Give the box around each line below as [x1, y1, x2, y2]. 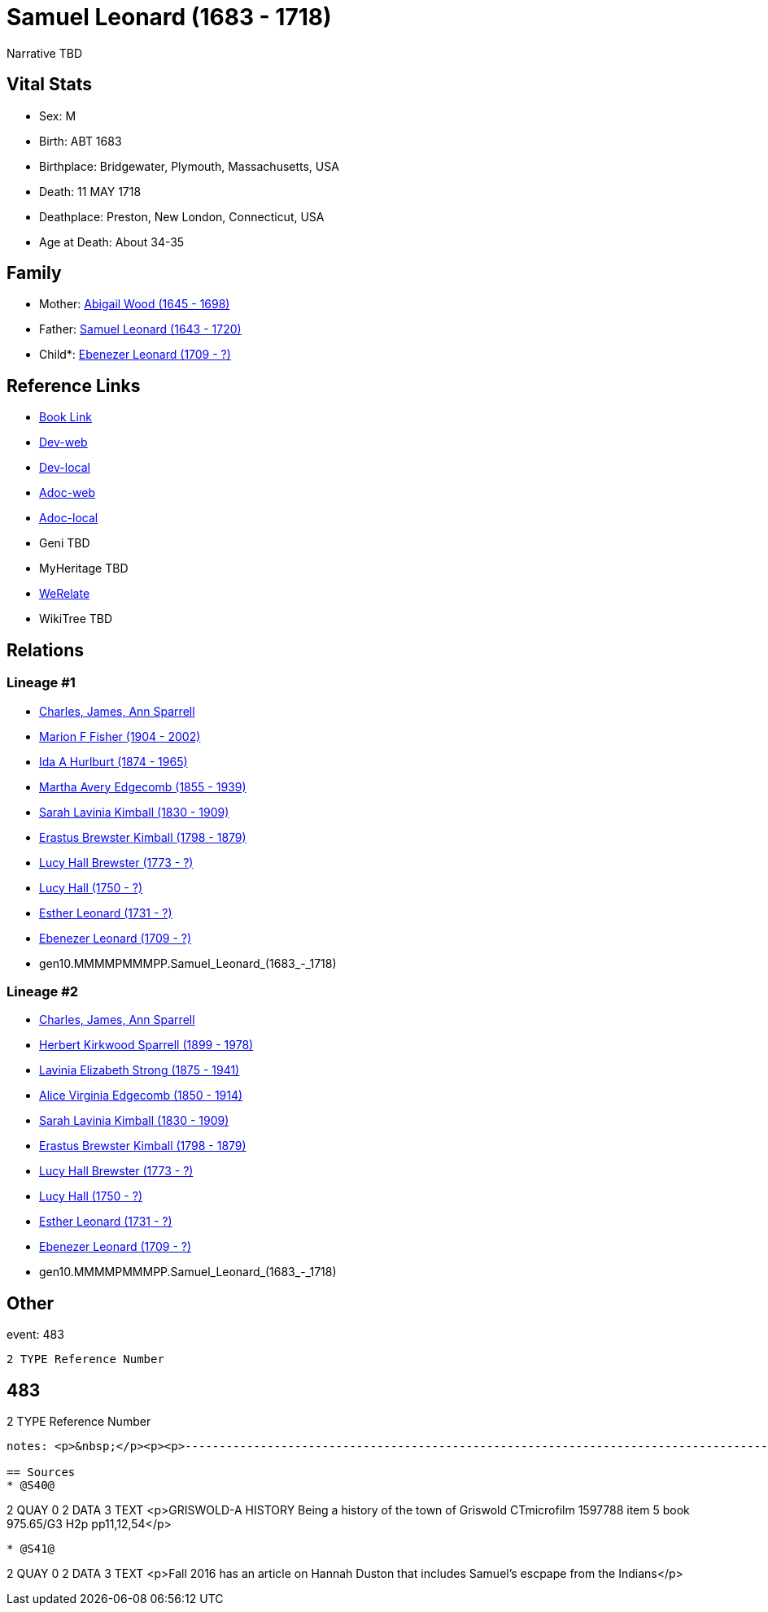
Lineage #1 [7, 674, 76, 691]
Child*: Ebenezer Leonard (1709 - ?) [39, 347, 231, 362]
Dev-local [39, 460, 90, 475]
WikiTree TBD [39, 612, 113, 626]
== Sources [7, 1465, 76, 1479]
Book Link [39, 410, 92, 425]
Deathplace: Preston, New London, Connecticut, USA [39, 209, 325, 224]
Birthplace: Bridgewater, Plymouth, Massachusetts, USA [39, 159, 339, 173]
